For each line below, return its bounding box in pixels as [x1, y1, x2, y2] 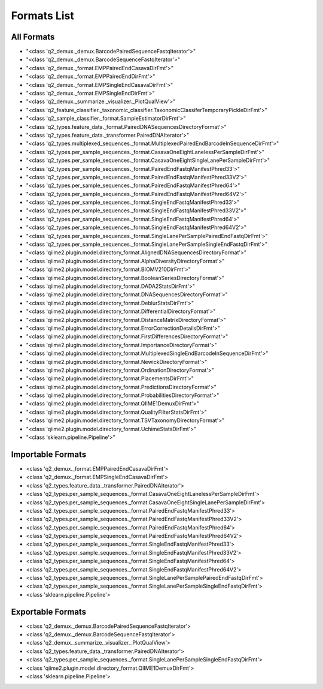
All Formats [11, 32, 55, 42]
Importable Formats [11, 449, 87, 459]
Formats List [11, 9, 74, 22]
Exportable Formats [11, 606, 87, 617]
